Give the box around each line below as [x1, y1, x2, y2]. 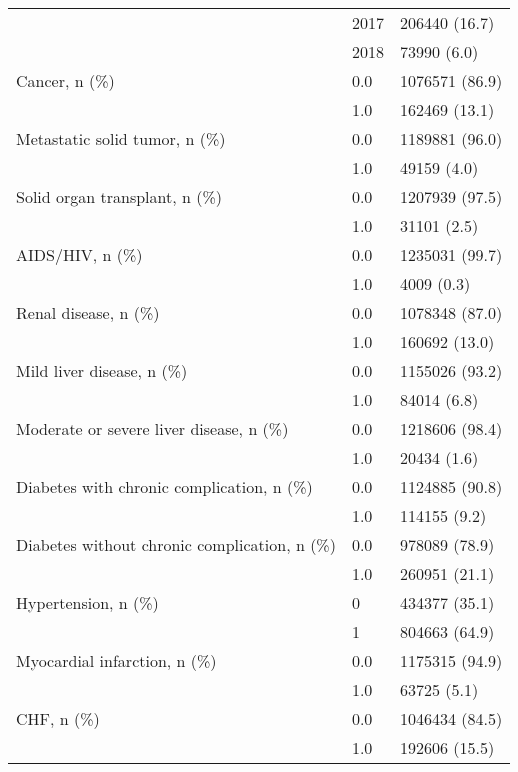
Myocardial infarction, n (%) [16, 649, 217, 672]
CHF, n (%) [16, 707, 100, 730]
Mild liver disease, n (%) [16, 359, 188, 382]
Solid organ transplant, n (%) [16, 185, 223, 208]
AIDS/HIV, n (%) [16, 243, 143, 266]
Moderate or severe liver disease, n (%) [16, 417, 289, 440]
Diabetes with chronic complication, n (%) [16, 475, 313, 498]
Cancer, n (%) [16, 69, 115, 92]
